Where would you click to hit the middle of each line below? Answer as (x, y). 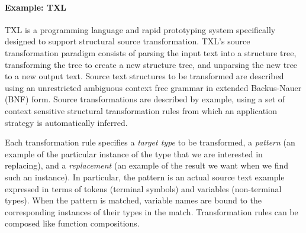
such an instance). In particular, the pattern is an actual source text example (145, 177)
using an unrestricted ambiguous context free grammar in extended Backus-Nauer (153, 87)
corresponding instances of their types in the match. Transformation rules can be (152, 211)
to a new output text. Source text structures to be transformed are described (144, 76)
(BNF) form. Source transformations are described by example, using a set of (145, 99)
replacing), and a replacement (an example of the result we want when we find (147, 165)
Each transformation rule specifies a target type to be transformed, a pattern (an (150, 142)
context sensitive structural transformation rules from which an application (141, 110)
